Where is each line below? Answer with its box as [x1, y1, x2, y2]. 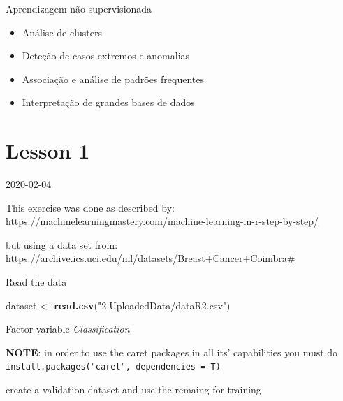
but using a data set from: [6, 237, 118, 251]
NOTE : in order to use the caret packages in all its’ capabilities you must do [6, 344, 338, 359]
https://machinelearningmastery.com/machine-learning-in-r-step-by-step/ [6, 214, 319, 228]
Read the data [6, 275, 67, 289]
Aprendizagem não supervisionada [6, 1, 152, 15]
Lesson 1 [6, 136, 90, 165]
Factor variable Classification [6, 321, 130, 336]
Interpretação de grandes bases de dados [22, 95, 195, 110]
